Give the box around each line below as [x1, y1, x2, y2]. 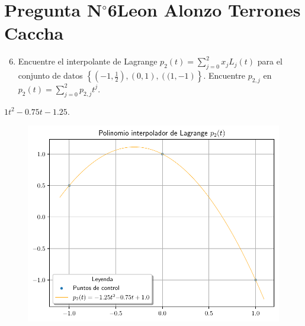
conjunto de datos [18, 69, 83, 82]
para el [257, 55, 282, 67]
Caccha [4, 21, 64, 45]
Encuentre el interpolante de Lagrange [18, 55, 158, 67]
